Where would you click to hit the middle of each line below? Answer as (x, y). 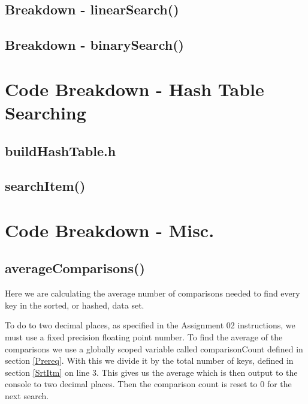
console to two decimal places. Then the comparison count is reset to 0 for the (148, 384)
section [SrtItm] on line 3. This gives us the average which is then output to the (151, 372)
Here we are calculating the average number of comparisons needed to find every (153, 293)
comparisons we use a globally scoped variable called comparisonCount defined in (154, 348)
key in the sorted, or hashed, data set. (75, 305)
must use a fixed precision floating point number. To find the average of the (144, 337)
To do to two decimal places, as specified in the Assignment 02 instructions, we (150, 325)
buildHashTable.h (61, 150)
